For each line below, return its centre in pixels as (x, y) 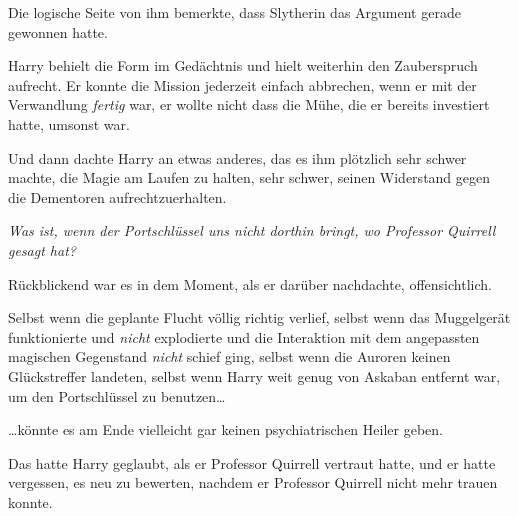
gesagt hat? (42, 249)
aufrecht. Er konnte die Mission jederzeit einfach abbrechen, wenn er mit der (242, 84)
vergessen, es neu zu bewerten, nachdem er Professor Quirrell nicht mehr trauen (253, 482)
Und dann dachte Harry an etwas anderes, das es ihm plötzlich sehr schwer (237, 157)
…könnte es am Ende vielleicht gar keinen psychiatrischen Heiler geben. (225, 429)
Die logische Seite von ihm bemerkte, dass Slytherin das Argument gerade (234, 12)
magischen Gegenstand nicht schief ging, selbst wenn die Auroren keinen (229, 356)
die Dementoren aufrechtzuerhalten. (117, 196)
